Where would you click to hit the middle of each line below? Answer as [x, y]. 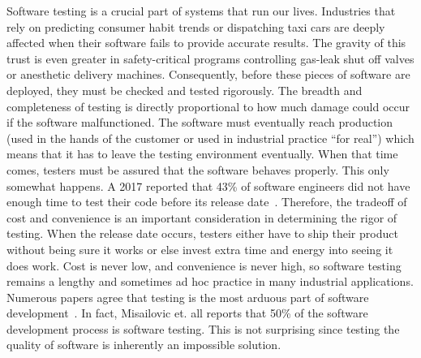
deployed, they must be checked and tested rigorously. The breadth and [185, 90]
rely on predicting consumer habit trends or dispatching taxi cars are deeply [196, 26]
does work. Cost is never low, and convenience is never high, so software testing [204, 265]
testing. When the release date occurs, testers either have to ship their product [202, 233]
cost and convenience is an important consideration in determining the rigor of [202, 217]
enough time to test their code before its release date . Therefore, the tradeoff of [207, 202]
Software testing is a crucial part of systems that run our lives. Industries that [201, 11]
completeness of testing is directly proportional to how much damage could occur [208, 106]
